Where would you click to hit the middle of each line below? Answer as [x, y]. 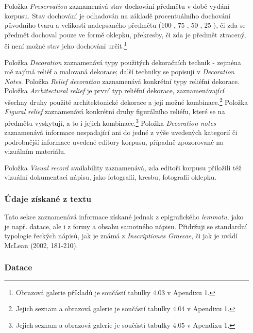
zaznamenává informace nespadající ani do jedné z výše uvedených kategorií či [121, 132]
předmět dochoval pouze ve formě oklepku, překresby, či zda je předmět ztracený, [125, 34]
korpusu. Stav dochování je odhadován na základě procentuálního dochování [118, 15]
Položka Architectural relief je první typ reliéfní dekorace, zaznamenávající [115, 91]
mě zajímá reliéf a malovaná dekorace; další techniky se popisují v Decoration [119, 72]
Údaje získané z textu [48, 198]
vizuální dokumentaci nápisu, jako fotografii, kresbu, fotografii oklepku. [110, 177]
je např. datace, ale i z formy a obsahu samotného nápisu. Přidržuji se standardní [126, 226]
